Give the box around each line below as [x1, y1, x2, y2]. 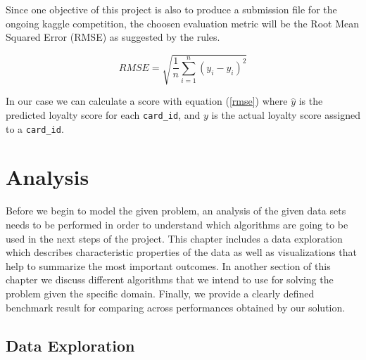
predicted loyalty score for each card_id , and [6, 107, 201, 122]
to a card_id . [6, 121, 64, 136]
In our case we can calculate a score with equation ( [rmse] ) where [6, 94, 288, 108]
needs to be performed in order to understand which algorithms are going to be [6, 217, 348, 231]
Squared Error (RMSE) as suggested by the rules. [6, 30, 220, 44]
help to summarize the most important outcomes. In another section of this [6, 258, 331, 273]
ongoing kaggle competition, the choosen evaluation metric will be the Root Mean [6, 15, 359, 30]
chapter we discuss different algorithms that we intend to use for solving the [6, 272, 334, 287]
